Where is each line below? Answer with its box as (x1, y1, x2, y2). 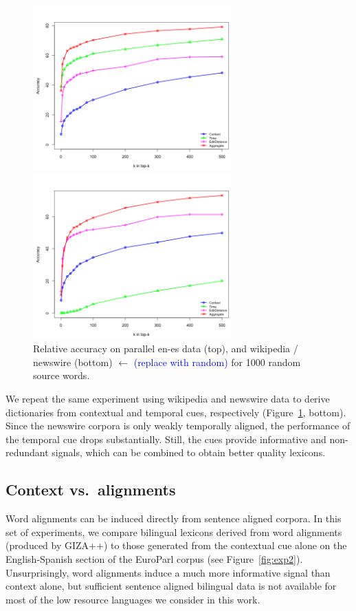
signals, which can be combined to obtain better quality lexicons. (52, 445, 326, 460)
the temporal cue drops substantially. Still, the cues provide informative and (5, 431, 326, 446)
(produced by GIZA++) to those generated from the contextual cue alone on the (5, 538, 347, 553)
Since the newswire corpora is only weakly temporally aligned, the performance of (5, 418, 351, 433)
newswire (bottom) (33, 354, 113, 369)
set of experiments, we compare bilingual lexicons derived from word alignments (5, 524, 342, 539)
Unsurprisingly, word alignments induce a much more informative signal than (5, 565, 331, 579)
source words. (33, 368, 90, 383)
